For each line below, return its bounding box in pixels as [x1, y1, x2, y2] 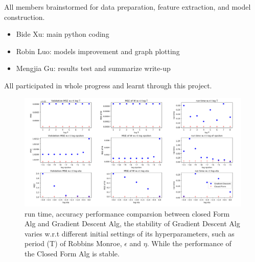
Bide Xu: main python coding [16, 29, 109, 39]
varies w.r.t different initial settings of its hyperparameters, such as [25, 228, 235, 239]
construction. [4, 11, 45, 22]
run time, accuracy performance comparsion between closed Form [25, 208, 230, 219]
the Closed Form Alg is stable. [25, 248, 120, 258]
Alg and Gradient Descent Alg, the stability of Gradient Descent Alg [25, 218, 240, 229]
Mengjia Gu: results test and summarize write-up [16, 63, 171, 74]
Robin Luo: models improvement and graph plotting [16, 45, 180, 56]
